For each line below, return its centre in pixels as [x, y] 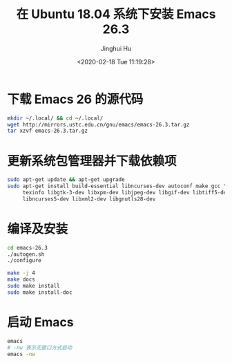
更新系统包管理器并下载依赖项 [92, 161]
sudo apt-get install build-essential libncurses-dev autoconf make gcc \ [117, 186]
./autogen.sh [26, 254]
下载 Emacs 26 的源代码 [75, 99]
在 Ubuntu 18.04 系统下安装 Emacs [116, 14]
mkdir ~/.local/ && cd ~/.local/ [55, 118]
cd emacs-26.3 [28, 248]
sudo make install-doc [40, 292]
